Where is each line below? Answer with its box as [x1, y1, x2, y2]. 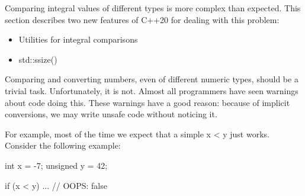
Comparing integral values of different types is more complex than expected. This [5, 2, 301, 14]
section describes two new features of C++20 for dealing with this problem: [5, 13, 280, 25]
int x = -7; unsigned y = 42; [5, 159, 108, 171]
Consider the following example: [5, 139, 121, 152]
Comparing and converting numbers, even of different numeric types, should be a [5, 73, 298, 85]
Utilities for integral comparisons [18, 33, 138, 46]
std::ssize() [18, 53, 57, 65]
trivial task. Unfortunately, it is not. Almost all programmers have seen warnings [5, 84, 298, 97]
